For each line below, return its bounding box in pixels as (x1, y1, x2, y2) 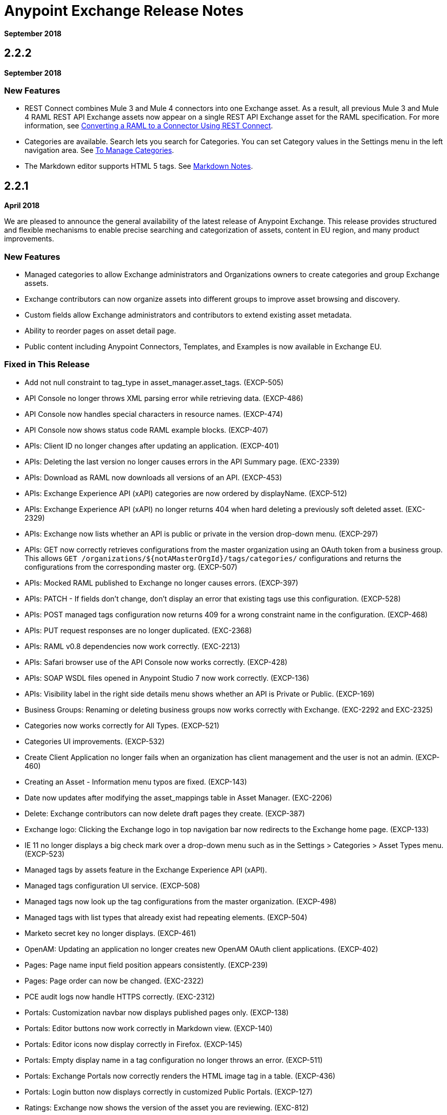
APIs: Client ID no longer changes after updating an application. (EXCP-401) (25, 441, 279, 450)
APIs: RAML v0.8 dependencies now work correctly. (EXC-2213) (25, 641, 240, 651)
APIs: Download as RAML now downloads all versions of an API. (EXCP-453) (25, 473, 282, 482)
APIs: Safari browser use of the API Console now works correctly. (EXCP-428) (25, 657, 287, 666)
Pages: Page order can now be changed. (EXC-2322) (25, 976, 204, 985)
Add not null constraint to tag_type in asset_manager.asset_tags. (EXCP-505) (25, 377, 284, 387)
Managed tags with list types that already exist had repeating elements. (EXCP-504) (25, 912, 307, 922)
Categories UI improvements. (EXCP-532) (25, 737, 165, 746)
